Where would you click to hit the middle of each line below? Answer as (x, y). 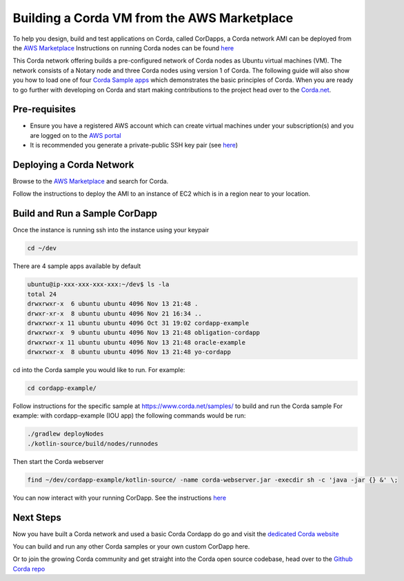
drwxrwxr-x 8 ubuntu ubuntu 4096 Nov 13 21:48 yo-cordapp (129, 352)
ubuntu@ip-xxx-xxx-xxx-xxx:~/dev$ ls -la (98, 285)
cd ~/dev (42, 248)
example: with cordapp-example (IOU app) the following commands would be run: (129, 416)
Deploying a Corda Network (73, 165)
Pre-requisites (44, 109)
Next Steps (37, 517)
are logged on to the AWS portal (75, 135)
